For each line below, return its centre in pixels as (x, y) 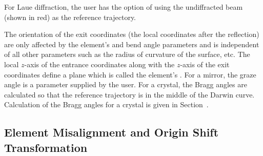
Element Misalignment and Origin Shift (112, 132)
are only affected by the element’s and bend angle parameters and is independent (132, 44)
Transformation (46, 147)
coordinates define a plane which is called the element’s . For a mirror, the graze (130, 74)
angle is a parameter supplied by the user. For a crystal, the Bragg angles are (126, 84)
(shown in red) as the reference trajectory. (70, 17)
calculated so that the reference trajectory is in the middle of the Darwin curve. (129, 94)
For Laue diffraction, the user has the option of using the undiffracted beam (124, 7)
